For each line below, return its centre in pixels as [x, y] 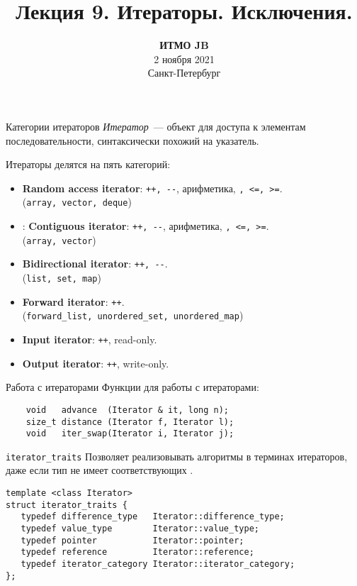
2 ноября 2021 [184, 59]
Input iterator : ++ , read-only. [90, 339]
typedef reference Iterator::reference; [137, 552]
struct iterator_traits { [67, 505]
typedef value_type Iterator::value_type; [140, 529]
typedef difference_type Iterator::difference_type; [153, 517]
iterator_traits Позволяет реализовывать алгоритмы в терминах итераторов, [177, 456]
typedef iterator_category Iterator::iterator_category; [158, 564]
